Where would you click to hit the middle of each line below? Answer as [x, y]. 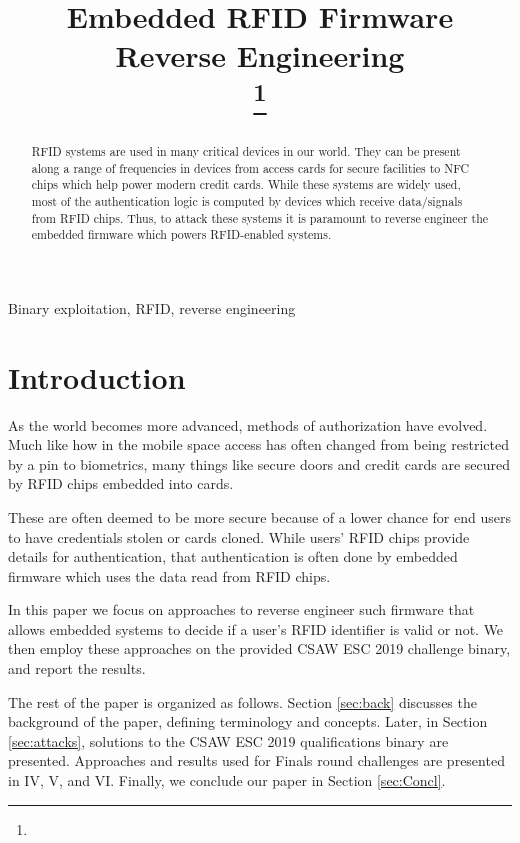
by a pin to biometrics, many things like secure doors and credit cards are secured [259, 463]
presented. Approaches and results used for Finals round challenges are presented [256, 760]
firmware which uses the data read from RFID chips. [169, 575]
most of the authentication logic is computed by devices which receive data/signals [247, 200]
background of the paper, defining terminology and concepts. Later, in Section [248, 721]
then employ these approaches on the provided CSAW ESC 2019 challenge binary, [259, 648]
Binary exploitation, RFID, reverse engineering [152, 307]
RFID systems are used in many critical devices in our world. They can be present [246, 150]
